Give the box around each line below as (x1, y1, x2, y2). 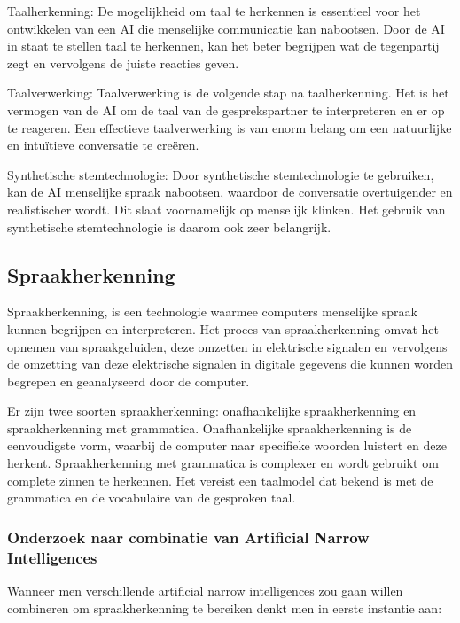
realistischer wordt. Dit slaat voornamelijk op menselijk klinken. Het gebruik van (7, 199, 446, 218)
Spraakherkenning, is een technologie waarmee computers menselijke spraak (7, 302, 417, 321)
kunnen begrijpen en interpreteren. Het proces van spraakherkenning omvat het (7, 319, 439, 338)
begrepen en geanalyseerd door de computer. (7, 371, 250, 390)
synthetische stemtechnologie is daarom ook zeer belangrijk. (7, 217, 331, 236)
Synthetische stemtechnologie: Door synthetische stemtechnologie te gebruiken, (7, 165, 434, 183)
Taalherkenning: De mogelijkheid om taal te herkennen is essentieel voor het (7, 2, 421, 19)
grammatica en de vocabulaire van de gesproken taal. (7, 488, 296, 507)
